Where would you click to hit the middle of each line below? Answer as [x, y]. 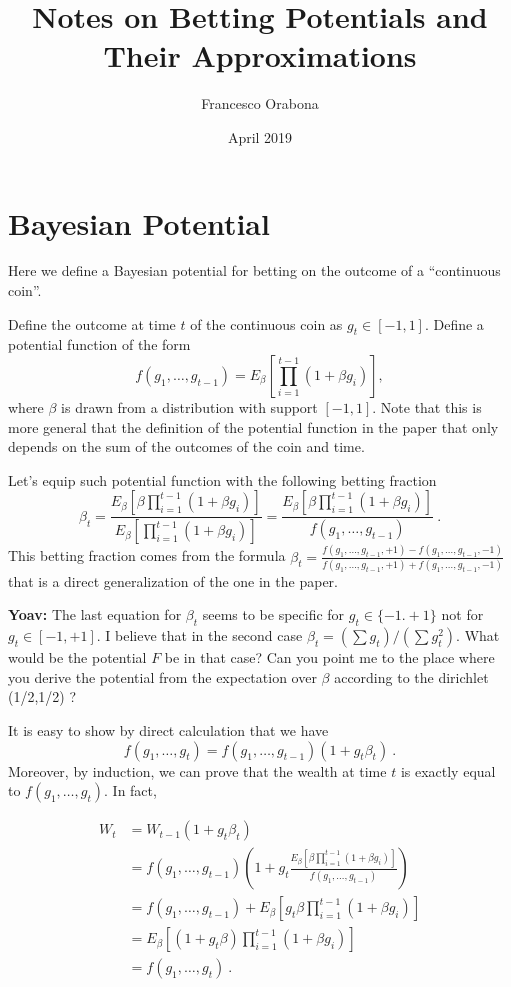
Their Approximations [260, 55]
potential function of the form [99, 344]
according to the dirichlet [411, 676]
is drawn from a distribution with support [189, 407]
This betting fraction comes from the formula [147, 555]
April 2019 [260, 136]
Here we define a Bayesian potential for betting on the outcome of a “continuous [254, 270]
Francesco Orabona [260, 103]
